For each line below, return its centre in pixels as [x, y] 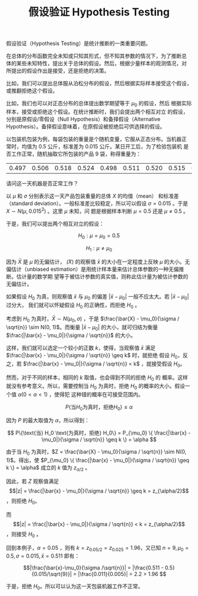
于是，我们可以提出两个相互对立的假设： [55, 223]
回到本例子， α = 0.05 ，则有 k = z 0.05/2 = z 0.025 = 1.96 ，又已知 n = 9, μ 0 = [98, 548]
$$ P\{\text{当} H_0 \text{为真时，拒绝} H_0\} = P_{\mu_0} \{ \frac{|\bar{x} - [99, 433]
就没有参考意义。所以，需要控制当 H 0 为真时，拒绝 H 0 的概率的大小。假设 [96, 386]
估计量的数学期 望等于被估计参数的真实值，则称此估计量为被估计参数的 [102, 277]
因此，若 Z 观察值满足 [32, 481]
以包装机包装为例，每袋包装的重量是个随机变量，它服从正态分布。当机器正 [96, 139]
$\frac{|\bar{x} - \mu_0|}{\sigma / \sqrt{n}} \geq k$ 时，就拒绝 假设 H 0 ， [95, 356]
